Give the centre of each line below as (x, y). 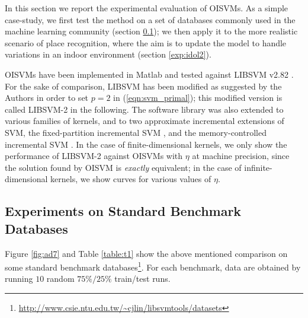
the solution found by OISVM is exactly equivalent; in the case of (123, 167)
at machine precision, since (241, 156)
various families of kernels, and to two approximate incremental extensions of (145, 121)
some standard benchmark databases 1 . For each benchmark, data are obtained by (153, 266)
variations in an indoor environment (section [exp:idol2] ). (108, 54)
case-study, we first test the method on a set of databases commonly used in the (150, 19)
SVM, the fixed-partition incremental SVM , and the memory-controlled (136, 132)
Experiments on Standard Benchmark (123, 211)
